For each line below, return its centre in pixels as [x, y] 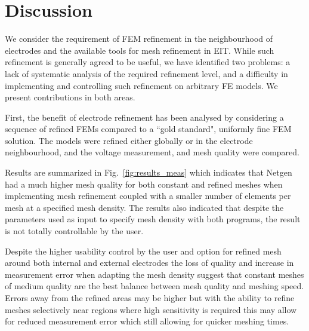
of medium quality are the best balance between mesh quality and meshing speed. [154, 286]
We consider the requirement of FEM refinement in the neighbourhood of [139, 39]
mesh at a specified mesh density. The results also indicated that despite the [144, 207]
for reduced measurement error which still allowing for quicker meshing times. [147, 321]
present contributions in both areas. [70, 97]
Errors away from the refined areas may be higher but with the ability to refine [150, 298]
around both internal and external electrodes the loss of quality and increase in [149, 263]
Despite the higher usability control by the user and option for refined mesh [143, 251]
